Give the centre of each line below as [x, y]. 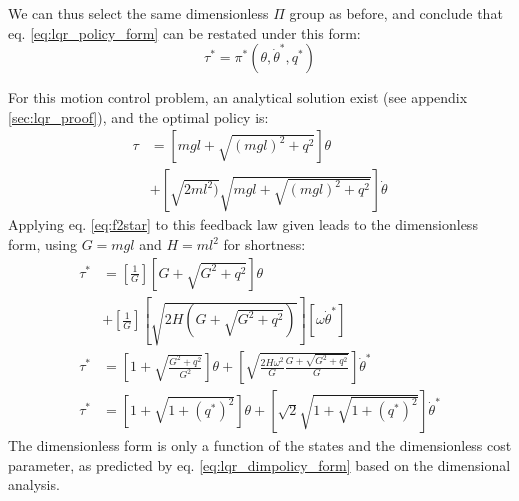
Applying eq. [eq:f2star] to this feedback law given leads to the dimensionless [243, 224]
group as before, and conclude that [396, 13]
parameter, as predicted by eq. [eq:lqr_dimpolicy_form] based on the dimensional [259, 464]
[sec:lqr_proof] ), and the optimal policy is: [138, 116]
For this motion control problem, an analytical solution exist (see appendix [238, 97]
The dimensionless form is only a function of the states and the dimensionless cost [260, 445]
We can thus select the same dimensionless [138, 13]
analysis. [34, 484]
